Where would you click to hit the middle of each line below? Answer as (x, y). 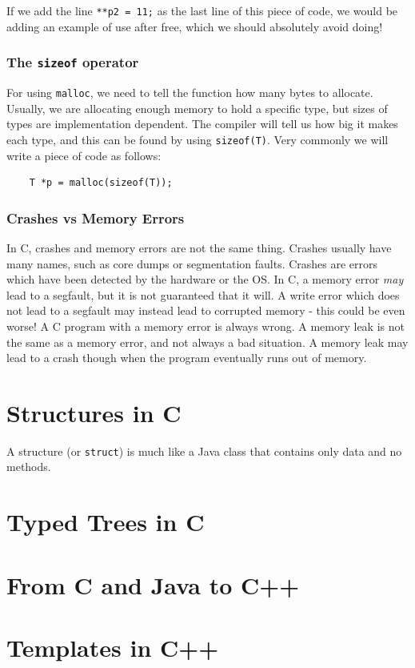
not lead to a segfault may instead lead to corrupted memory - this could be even (206, 310)
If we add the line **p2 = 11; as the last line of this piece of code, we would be (202, 10)
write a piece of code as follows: (84, 155)
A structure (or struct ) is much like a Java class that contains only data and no (204, 451)
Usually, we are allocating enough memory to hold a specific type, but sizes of (197, 108)
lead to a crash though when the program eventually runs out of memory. (187, 358)
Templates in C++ (113, 647)
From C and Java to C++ (153, 584)
